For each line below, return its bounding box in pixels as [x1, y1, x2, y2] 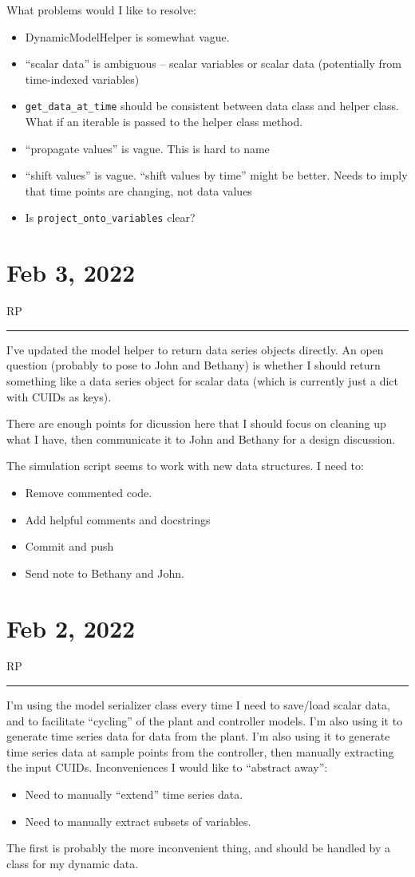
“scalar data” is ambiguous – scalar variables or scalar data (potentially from [25, 55, 402, 72]
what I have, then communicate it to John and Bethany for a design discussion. [6, 430, 396, 447]
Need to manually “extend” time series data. [25, 786, 243, 802]
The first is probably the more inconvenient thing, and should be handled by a [6, 839, 391, 856]
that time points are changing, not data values [25, 182, 252, 199]
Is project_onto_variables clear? [25, 209, 196, 226]
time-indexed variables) [25, 70, 140, 87]
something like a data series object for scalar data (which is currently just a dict [6, 372, 399, 389]
